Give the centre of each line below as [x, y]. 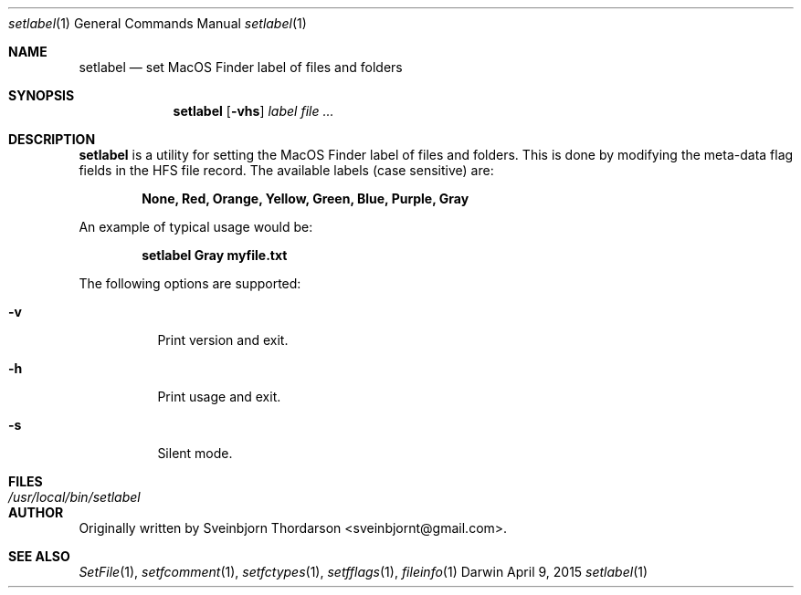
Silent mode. [195, 453]
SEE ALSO [39, 556]
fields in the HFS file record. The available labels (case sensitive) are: [286, 170]
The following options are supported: [190, 283]
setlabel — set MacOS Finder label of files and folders [241, 67]
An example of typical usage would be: [196, 227]
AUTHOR [36, 512]
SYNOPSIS [42, 95]
